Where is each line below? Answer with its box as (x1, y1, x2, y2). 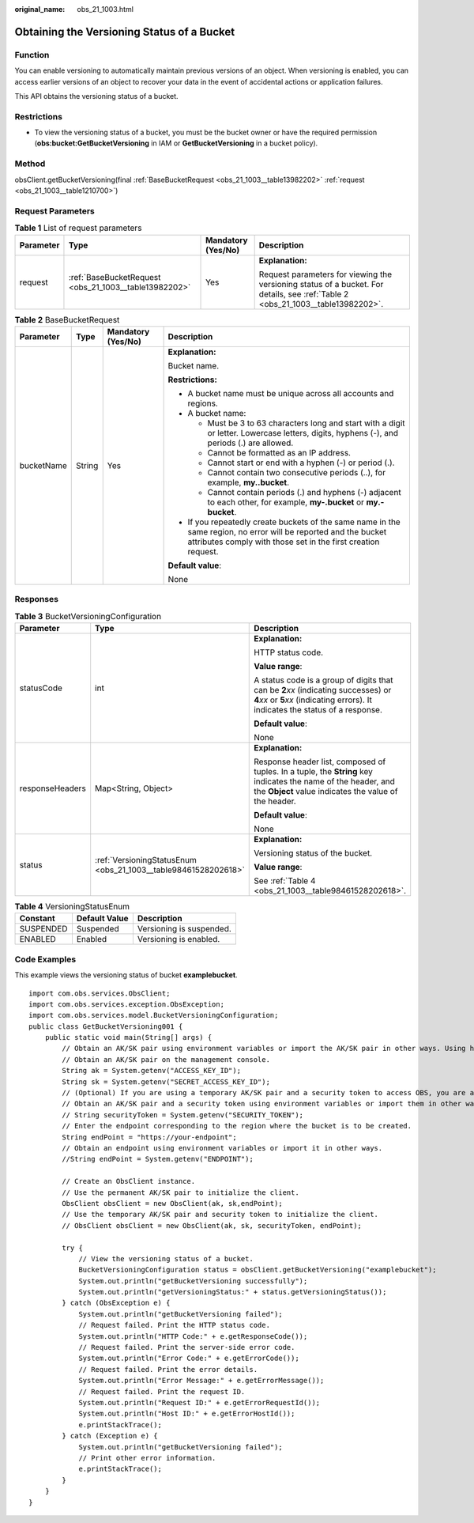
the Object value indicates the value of (254, 786, 398, 797)
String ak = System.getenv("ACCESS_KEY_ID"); (62, 1066, 241, 1075)
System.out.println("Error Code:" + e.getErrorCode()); (78, 1354, 299, 1363)
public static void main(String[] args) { (44, 1033, 213, 1042)
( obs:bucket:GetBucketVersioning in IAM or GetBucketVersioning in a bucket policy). (34, 138, 318, 148)
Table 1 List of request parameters (14, 222, 142, 233)
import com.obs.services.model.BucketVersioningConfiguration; (28, 1011, 279, 1020)
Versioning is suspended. (137, 924, 232, 935)
